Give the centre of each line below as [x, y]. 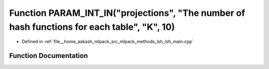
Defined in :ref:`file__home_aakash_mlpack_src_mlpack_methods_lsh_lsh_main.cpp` [108, 42]
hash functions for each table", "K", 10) [92, 27]
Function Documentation [49, 56]
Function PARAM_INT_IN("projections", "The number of [127, 13]
